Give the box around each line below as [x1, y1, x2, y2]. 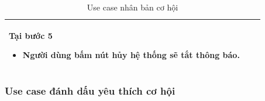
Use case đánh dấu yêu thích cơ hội [5, 84, 175, 98]
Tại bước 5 [9, 29, 53, 41]
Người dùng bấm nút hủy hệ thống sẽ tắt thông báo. [22, 49, 240, 61]
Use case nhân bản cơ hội [87, 1, 178, 13]
